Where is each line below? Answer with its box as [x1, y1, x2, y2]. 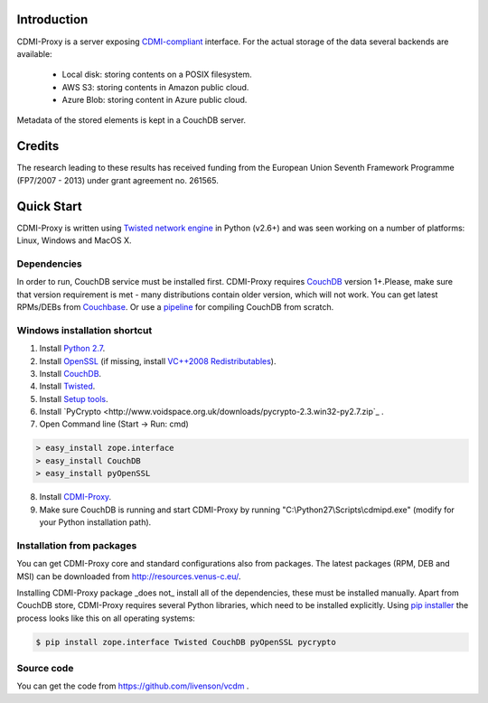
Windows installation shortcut [16, 323, 153, 336]
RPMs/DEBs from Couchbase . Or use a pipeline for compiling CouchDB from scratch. [16, 301, 334, 312]
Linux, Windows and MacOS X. [16, 235, 132, 246]
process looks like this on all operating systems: [16, 613, 196, 623]
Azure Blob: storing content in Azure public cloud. [61, 95, 248, 106]
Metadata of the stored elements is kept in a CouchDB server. [16, 115, 247, 126]
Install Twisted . [39, 380, 96, 392]
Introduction [16, 12, 89, 27]
